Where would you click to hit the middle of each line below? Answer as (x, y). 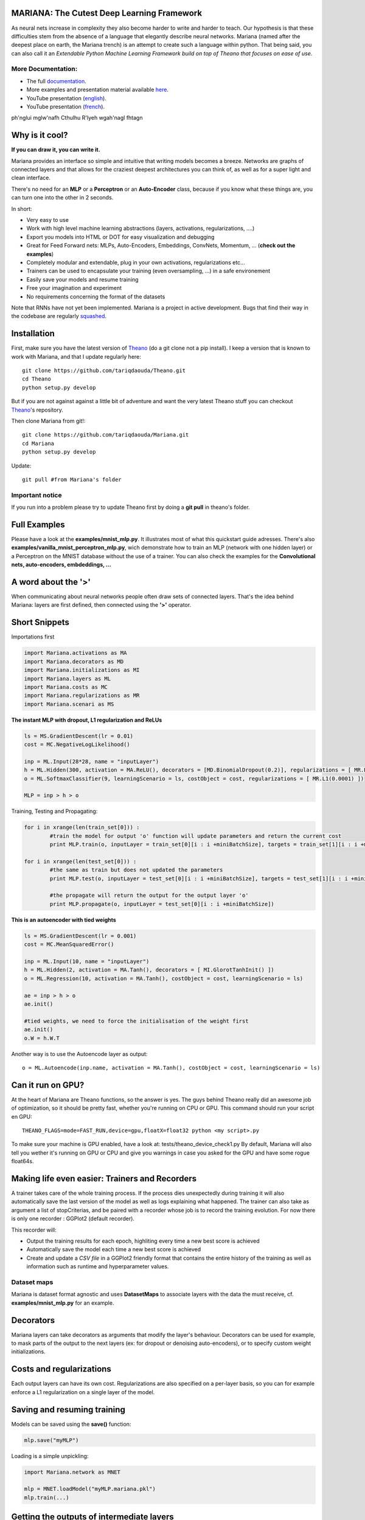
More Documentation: (44, 69)
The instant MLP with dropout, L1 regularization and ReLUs (87, 720)
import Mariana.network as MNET (72, 1472)
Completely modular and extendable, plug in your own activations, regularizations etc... (136, 262)
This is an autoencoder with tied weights (64, 920)
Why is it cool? (40, 135)
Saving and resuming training (68, 1410)
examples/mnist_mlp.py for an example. (63, 1303)
